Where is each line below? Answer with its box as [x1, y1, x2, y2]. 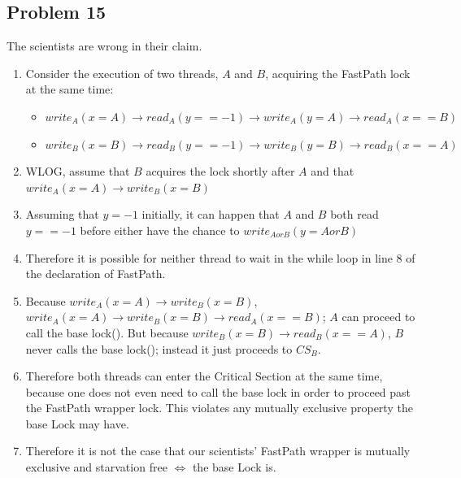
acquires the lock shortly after [146, 163, 295, 180]
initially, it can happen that [141, 206, 280, 223]
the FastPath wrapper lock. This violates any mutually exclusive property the [25, 399, 413, 416]
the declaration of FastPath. [25, 265, 166, 282]
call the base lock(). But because [25, 324, 189, 341]
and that [311, 163, 354, 180]
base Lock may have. [25, 415, 129, 432]
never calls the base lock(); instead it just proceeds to [25, 340, 293, 357]
